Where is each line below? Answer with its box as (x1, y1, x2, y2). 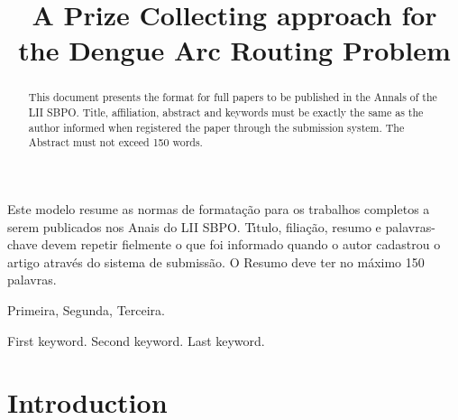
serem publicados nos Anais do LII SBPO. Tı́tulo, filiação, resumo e (7, 217, 381, 236)
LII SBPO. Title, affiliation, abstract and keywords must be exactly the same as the (28, 105, 424, 120)
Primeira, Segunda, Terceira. (7, 300, 165, 319)
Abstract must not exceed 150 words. (28, 135, 203, 150)
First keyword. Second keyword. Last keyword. (7, 331, 265, 350)
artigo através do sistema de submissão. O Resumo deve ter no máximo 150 (7, 252, 425, 271)
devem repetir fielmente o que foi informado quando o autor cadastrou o (41, 235, 441, 254)
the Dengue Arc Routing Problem (18, 32, 451, 69)
